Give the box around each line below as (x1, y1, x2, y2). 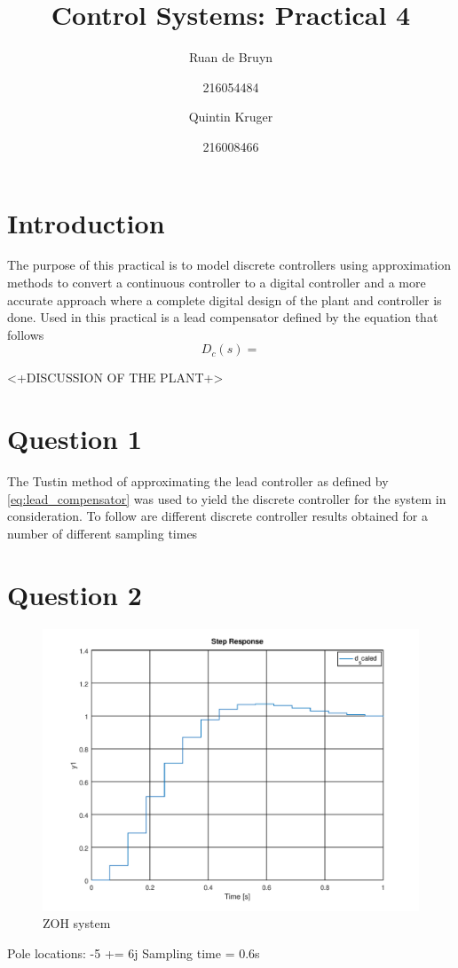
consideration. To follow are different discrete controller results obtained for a (7, 507, 428, 525)
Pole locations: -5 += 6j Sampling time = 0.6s (7, 943, 260, 962)
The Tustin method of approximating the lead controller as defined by (7, 472, 389, 491)
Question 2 (7, 576, 142, 612)
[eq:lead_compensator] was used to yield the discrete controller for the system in (7, 489, 446, 508)
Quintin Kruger (188, 107, 273, 126)
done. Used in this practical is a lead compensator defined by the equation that (7, 308, 438, 327)
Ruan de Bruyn (188, 48, 273, 67)
